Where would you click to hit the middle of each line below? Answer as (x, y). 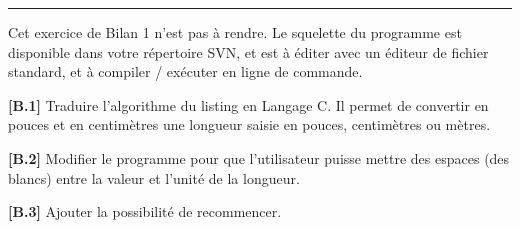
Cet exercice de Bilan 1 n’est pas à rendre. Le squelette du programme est (235, 32)
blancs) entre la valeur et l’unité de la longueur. (154, 177)
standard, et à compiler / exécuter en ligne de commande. (185, 71)
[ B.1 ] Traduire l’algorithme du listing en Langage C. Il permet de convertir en (248, 104)
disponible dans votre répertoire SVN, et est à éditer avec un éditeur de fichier (248, 51)
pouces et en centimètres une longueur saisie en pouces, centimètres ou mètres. (249, 124)
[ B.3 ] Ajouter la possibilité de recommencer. (145, 211)
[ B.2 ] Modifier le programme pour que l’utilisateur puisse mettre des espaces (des (259, 157)
